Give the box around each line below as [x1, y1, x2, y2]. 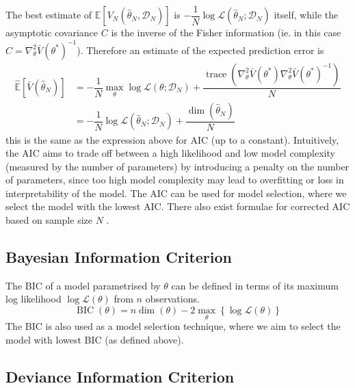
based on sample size [5, 213, 92, 227]
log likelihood [5, 292, 62, 306]
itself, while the [274, 8, 339, 22]
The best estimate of [5, 8, 92, 22]
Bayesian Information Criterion [5, 246, 232, 268]
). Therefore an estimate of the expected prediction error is [77, 42, 324, 57]
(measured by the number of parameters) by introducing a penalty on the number [5, 159, 350, 173]
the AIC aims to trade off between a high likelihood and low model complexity [5, 146, 335, 160]
